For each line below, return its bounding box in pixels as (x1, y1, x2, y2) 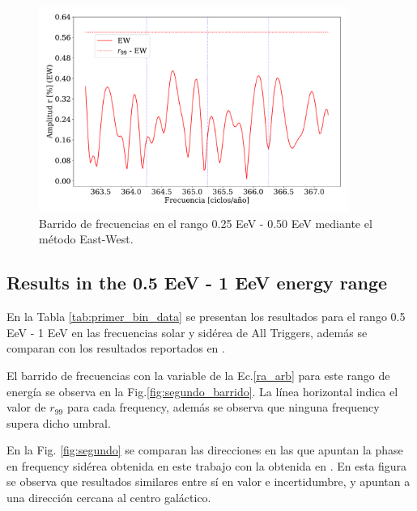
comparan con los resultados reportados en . (6, 340, 225, 357)
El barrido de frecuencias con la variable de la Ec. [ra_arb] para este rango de (6, 366, 390, 383)
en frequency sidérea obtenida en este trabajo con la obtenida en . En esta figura (6, 457, 407, 474)
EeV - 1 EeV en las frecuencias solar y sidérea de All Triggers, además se (6, 323, 368, 340)
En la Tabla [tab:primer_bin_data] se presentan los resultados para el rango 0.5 (6, 308, 406, 325)
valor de (6, 399, 46, 416)
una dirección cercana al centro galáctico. (6, 489, 211, 506)
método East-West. (39, 230, 134, 247)
